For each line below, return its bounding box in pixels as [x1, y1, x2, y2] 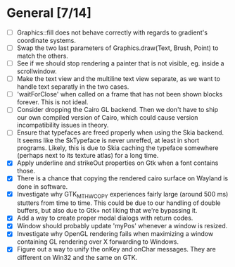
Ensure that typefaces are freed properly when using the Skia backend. [16, 128, 224, 137]
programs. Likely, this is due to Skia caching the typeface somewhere [16, 144, 219, 152]
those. [16, 167, 36, 175]
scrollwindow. [16, 67, 57, 75]
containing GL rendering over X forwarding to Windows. [16, 237, 179, 246]
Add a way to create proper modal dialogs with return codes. [16, 213, 193, 223]
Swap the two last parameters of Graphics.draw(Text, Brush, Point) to [16, 44, 219, 52]
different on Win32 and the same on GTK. [16, 253, 138, 261]
